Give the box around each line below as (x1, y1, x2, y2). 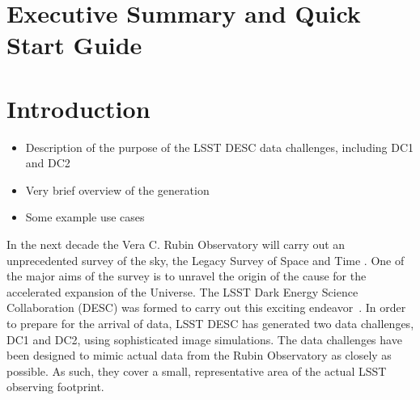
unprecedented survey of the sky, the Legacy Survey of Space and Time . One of (6, 251, 405, 268)
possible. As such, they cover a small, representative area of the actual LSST (6, 362, 387, 379)
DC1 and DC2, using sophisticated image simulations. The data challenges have (6, 331, 402, 347)
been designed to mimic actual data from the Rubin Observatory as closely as (6, 347, 392, 364)
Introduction (6, 91, 151, 124)
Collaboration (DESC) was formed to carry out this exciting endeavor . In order (6, 299, 406, 316)
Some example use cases (25, 208, 145, 225)
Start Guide (6, 28, 142, 61)
